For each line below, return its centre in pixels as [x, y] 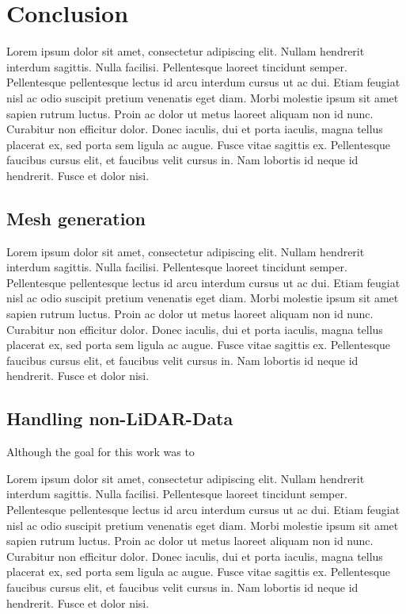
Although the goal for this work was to [101, 452]
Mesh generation [76, 218]
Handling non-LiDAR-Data [120, 418]
